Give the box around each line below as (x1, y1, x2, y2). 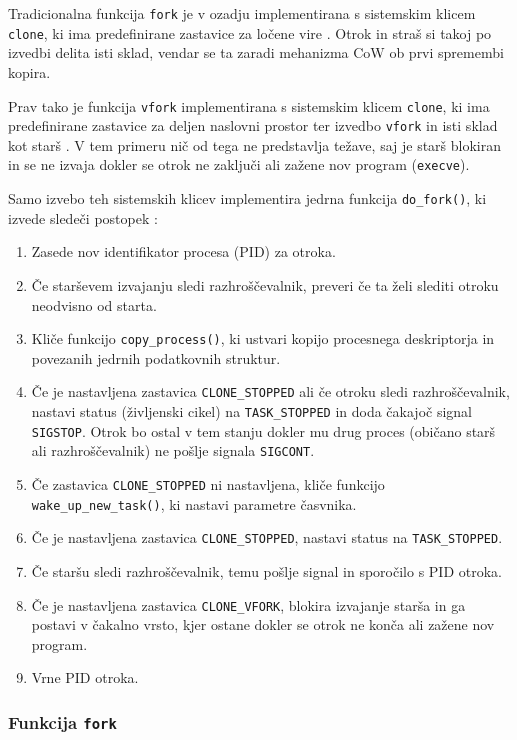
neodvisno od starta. (31, 294, 157, 315)
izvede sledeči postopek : (8, 207, 158, 228)
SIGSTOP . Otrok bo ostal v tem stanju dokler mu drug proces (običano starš (31, 420, 496, 441)
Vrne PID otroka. (31, 667, 139, 688)
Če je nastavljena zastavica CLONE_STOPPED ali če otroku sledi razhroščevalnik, (31, 381, 510, 402)
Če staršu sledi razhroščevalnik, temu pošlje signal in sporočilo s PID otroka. (31, 560, 502, 581)
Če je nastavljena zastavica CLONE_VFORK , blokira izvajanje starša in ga (31, 594, 466, 615)
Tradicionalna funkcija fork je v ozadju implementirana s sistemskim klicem (8, 3, 476, 23)
